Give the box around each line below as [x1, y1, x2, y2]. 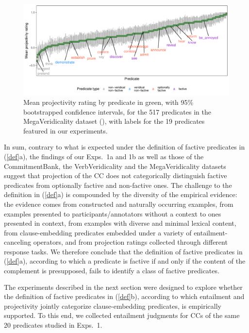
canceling [4, 237, 31, 247]
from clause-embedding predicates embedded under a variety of [4, 227, 192, 237]
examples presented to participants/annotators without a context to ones [4, 208, 221, 218]
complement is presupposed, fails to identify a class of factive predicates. [4, 266, 219, 276]
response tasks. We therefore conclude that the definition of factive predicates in [4, 246, 243, 256]
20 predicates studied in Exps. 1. [4, 320, 102, 330]
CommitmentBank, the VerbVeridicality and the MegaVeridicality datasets [4, 161, 226, 171]
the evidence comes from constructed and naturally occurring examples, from [4, 199, 233, 209]
